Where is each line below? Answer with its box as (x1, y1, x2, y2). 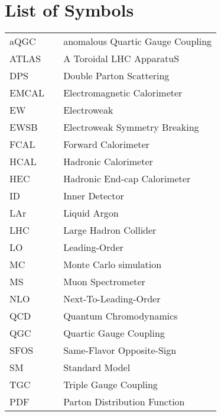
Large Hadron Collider (63, 223, 157, 237)
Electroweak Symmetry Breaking (63, 120, 199, 134)
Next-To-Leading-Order (63, 292, 161, 306)
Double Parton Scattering (63, 69, 170, 83)
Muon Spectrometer (63, 275, 145, 289)
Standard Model (63, 360, 131, 375)
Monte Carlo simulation (63, 257, 162, 272)
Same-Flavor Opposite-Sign (63, 343, 177, 357)
